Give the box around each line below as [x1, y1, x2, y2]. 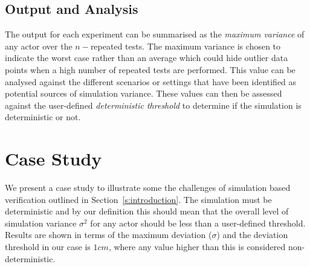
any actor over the [5, 39, 73, 52]
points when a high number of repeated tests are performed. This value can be [5, 63, 295, 76]
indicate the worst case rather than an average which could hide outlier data [5, 51, 288, 64]
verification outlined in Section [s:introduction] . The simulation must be [5, 193, 272, 205]
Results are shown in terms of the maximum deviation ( [5, 228, 212, 241]
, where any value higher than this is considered [108, 240, 286, 253]
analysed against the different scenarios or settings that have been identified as [5, 75, 297, 88]
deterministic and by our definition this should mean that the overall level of [5, 205, 289, 217]
